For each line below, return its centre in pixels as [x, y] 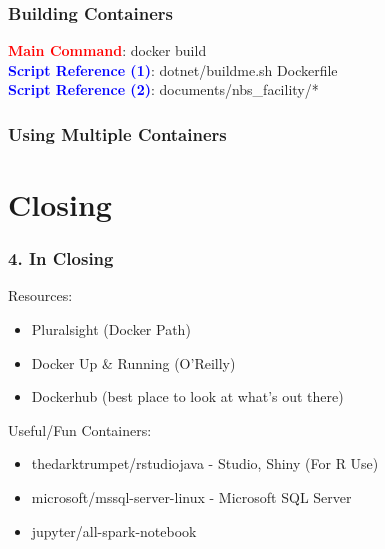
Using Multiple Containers [117, 133]
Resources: [40, 295]
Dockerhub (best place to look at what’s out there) [187, 396]
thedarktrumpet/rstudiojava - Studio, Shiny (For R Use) [205, 463]
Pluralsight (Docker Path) [111, 329]
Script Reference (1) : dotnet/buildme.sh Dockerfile [173, 69]
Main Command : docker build [107, 50]
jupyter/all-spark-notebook [114, 530]
